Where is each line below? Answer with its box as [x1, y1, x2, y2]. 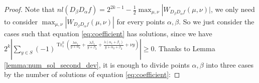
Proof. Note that [4, 4, 55, 14]
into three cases [206, 59, 253, 70]
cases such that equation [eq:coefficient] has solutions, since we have [4, 28, 212, 38]
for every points [116, 16, 165, 26]
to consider [4, 16, 38, 26]
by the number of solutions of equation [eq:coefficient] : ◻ [4, 69, 180, 80]
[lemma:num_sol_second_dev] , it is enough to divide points [4, 59, 190, 70]
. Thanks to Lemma [154, 43, 215, 53]
